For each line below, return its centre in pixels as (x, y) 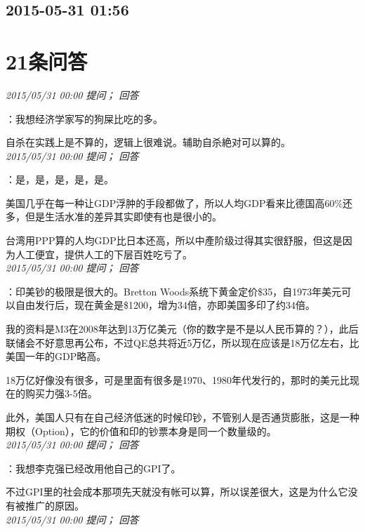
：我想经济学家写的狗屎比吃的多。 (84, 118)
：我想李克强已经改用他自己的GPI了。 (93, 468)
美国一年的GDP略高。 (56, 356)
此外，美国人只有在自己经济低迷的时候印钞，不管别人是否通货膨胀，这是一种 (182, 417)
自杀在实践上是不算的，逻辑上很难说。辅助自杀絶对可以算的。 (148, 142)
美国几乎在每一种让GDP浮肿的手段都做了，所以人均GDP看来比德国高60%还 (179, 202)
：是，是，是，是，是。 (60, 179)
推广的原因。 (54, 505)
